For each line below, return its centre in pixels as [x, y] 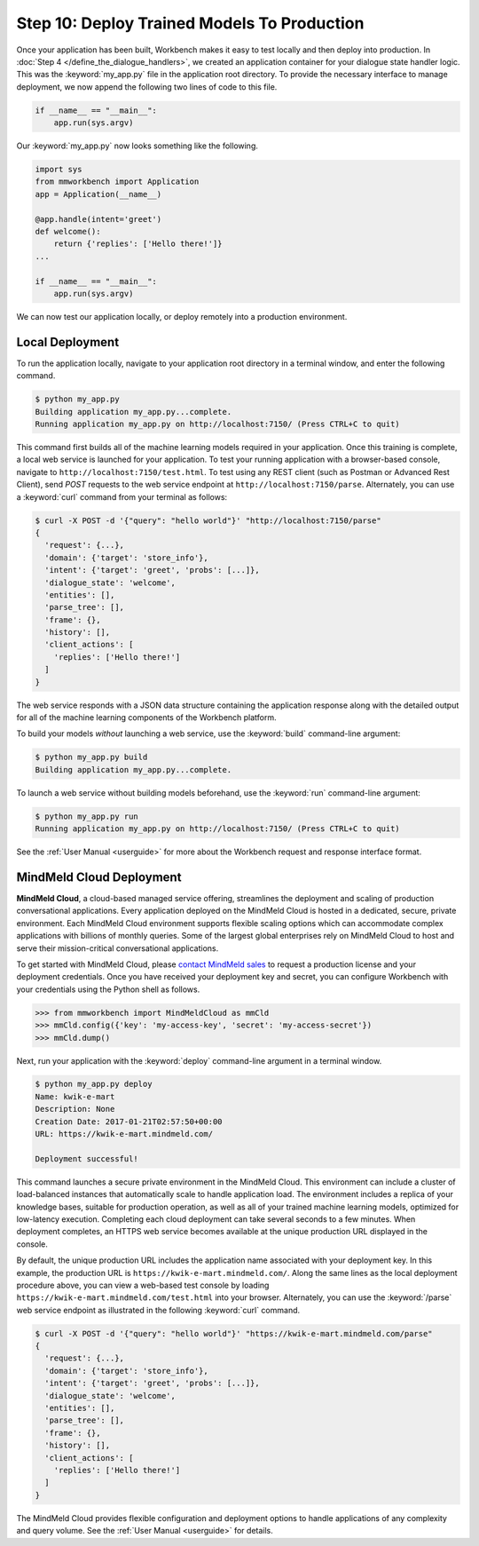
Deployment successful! [87, 1158]
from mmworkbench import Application [117, 182]
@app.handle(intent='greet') [98, 219]
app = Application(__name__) [98, 194]
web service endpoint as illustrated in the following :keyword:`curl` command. [158, 1310]
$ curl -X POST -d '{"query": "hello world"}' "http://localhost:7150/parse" [208, 520]
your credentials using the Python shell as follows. [108, 989]
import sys [59, 170]
